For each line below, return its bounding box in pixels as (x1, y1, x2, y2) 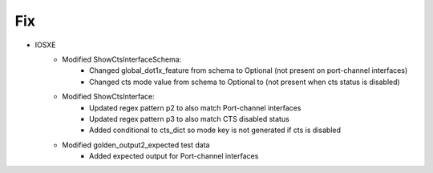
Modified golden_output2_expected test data (62, 140, 210, 150)
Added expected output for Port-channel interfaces (89, 151, 259, 161)
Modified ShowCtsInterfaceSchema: (62, 54, 182, 64)
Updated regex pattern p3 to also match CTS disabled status (89, 114, 290, 123)
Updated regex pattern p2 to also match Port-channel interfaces (89, 103, 301, 112)
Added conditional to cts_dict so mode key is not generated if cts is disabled (89, 125, 341, 135)
